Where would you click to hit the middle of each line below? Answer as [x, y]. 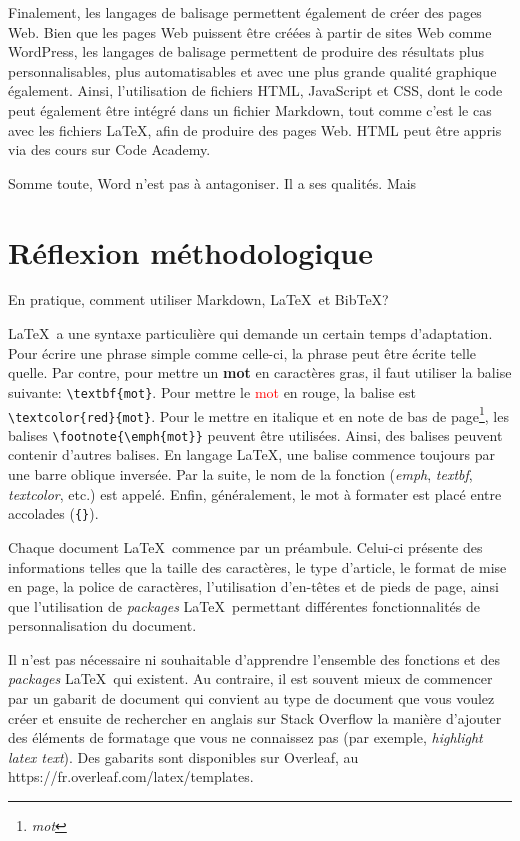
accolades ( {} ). [53, 513]
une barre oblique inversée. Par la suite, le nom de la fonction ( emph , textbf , [240, 474]
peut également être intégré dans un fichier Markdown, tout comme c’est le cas [250, 109]
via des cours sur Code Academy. [109, 149]
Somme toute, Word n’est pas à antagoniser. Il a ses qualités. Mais [212, 182]
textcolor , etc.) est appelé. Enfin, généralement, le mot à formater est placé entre [255, 493]
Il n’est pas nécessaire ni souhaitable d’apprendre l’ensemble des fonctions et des [254, 658]
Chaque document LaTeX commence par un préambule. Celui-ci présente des [245, 546]
